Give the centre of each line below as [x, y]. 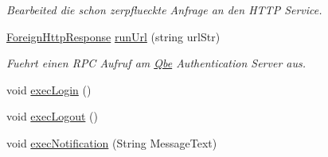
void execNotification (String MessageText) [112, 142]
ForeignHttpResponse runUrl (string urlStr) [113, 36]
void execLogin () [49, 89]
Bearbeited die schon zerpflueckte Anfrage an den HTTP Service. [164, 10]
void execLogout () [52, 116]
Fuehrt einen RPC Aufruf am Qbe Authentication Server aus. [156, 63]
